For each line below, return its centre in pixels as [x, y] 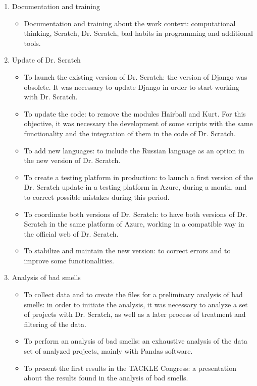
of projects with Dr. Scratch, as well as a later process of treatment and [135, 314]
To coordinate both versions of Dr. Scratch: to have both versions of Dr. [136, 214]
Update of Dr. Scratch [46, 60]
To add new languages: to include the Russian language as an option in [134, 150]
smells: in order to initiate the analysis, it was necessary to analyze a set [136, 304]
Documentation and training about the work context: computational [130, 23]
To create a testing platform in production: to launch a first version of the [139, 177]
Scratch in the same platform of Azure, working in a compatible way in [134, 224]
